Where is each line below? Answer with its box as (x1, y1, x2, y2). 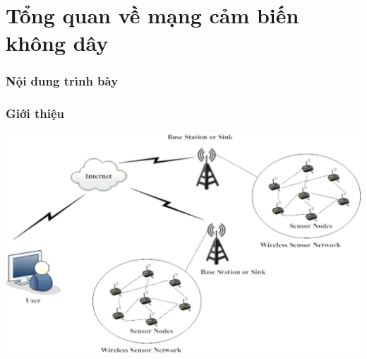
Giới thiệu (6, 105, 64, 122)
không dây (6, 28, 109, 57)
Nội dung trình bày (6, 72, 119, 90)
